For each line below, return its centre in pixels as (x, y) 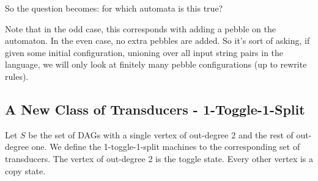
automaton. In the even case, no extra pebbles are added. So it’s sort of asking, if (157, 41)
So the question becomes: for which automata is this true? (114, 8)
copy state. (25, 170)
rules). (17, 76)
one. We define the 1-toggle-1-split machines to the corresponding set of (166, 147)
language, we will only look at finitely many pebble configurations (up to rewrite (156, 64)
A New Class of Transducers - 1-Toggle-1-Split (155, 109)
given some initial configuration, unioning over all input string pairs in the (144, 52)
